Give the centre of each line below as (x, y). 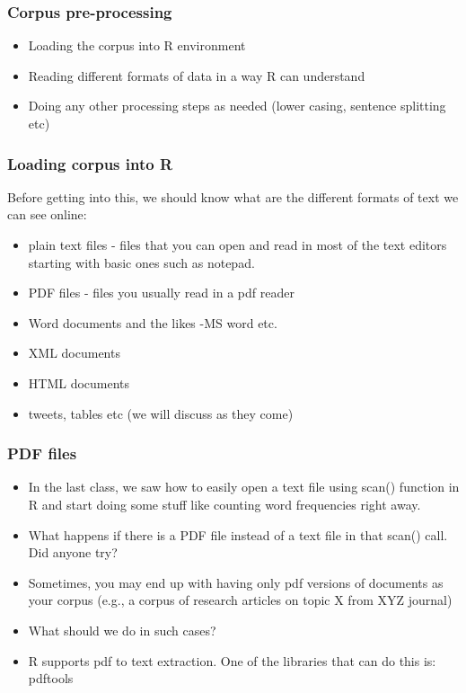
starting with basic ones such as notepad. (141, 262)
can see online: (47, 214)
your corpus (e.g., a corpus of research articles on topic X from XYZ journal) (240, 600)
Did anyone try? (73, 552)
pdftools (51, 678)
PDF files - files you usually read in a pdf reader (161, 293)
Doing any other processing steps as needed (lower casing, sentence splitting (237, 106)
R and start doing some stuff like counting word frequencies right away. (224, 504)
